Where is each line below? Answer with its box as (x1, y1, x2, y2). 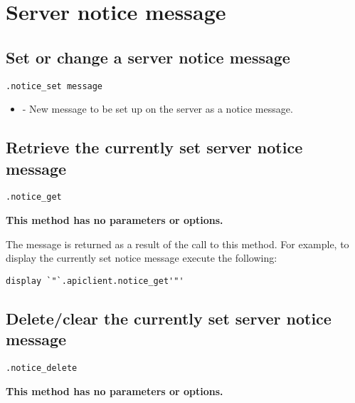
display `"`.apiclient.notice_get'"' (6, 275, 184, 286)
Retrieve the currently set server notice (6, 136, 303, 158)
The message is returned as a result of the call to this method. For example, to (6, 236, 349, 251)
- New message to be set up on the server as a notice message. (22, 101, 293, 116)
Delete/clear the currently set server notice (6, 307, 332, 329)
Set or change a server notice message (6, 46, 290, 68)
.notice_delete (6, 363, 78, 374)
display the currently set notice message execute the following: (6, 250, 277, 265)
